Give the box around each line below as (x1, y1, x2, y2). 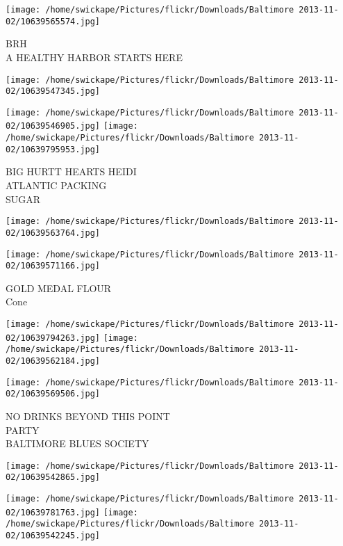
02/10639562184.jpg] (6, 356, 101, 366)
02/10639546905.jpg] (6, 121, 101, 131)
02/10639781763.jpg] (6, 507, 101, 517)
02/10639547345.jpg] (6, 86, 101, 97)
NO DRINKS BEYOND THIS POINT (6, 408, 170, 423)
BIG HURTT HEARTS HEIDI (6, 164, 137, 179)
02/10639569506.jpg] (6, 389, 101, 399)
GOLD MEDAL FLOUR (6, 280, 112, 295)
